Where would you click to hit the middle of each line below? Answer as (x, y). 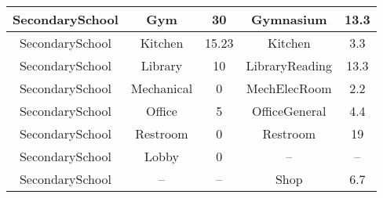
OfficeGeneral (289, 111)
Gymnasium (289, 19)
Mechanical (162, 88)
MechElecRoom (289, 88)
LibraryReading (289, 65)
